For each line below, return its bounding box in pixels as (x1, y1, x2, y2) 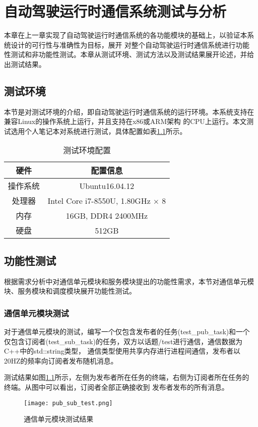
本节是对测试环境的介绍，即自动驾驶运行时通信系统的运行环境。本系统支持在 (4, 106, 254, 117)
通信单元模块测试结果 (24, 414, 93, 424)
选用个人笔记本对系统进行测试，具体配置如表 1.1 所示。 (10, 125, 187, 136)
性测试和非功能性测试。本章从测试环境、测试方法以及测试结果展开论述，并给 (4, 49, 254, 60)
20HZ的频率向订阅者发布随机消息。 (4, 355, 118, 366)
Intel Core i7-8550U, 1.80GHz (48, 194, 151, 206)
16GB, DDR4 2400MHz (65, 209, 148, 221)
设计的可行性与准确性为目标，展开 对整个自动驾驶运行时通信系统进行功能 (10, 39, 250, 50)
